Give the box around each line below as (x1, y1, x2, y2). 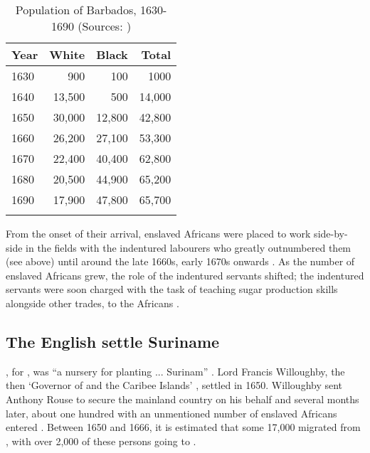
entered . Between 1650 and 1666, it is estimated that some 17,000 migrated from (6, 420, 361, 435)
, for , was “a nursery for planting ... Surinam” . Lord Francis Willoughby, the (6, 363, 345, 378)
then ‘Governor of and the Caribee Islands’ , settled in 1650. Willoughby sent (6, 378, 343, 393)
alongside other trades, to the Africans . (6, 295, 179, 310)
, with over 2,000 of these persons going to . (6, 433, 196, 448)
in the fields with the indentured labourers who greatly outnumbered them (26, 240, 351, 255)
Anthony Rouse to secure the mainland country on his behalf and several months (6, 391, 359, 406)
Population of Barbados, (15, 1, 137, 18)
